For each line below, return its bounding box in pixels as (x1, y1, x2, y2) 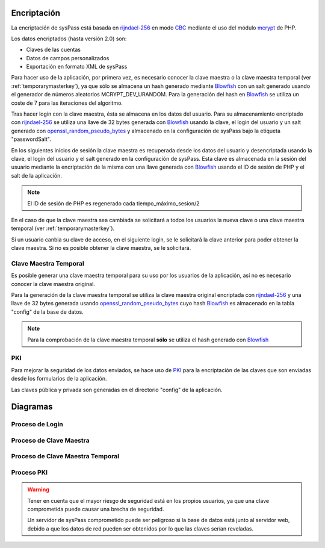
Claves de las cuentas (26, 46, 81, 54)
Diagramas (11, 402, 53, 412)
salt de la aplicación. (11, 172, 63, 179)
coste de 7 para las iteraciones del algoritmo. (11, 99, 123, 107)
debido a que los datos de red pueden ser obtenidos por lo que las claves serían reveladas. (27, 525, 254, 532)
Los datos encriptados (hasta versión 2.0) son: (11, 35, 127, 42)
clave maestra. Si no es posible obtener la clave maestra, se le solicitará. (11, 244, 191, 252)
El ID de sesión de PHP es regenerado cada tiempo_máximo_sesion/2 (27, 199, 200, 207)
